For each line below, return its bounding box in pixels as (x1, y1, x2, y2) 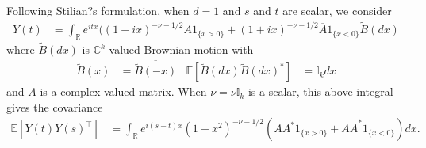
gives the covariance (6, 98, 103, 115)
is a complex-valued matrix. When (40, 83, 207, 100)
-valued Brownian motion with (105, 41, 254, 58)
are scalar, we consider (282, 2, 392, 18)
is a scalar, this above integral (248, 83, 393, 100)
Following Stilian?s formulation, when (6, 2, 190, 18)
